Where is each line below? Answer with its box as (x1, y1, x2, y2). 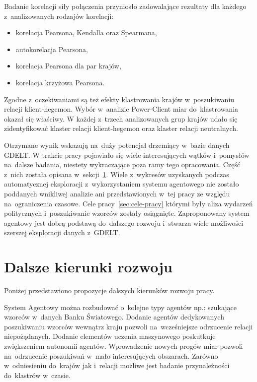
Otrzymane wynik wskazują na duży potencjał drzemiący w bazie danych (4, 139, 230, 150)
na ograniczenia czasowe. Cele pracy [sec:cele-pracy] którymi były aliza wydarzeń (4, 198, 253, 208)
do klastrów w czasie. (4, 370, 71, 380)
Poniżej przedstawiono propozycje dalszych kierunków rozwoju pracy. (4, 285, 215, 295)
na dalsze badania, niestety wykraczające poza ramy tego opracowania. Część (4, 159, 241, 170)
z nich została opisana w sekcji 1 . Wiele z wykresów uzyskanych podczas (4, 169, 229, 179)
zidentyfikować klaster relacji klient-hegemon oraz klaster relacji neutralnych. (4, 123, 238, 133)
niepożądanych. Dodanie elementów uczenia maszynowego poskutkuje (4, 331, 216, 341)
